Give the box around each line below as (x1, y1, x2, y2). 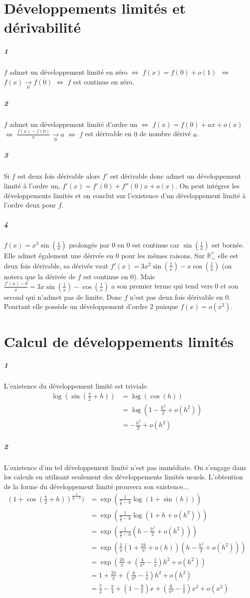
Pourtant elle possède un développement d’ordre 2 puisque (4, 301, 178, 311)
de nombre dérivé (139, 128, 191, 139)
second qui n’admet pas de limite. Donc (4, 291, 122, 302)
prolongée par (69, 240, 110, 250)
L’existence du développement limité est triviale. (4, 381, 149, 391)
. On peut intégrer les (175, 181, 240, 190)
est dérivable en (85, 128, 132, 139)
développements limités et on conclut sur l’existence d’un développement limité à (4, 190, 246, 200)
